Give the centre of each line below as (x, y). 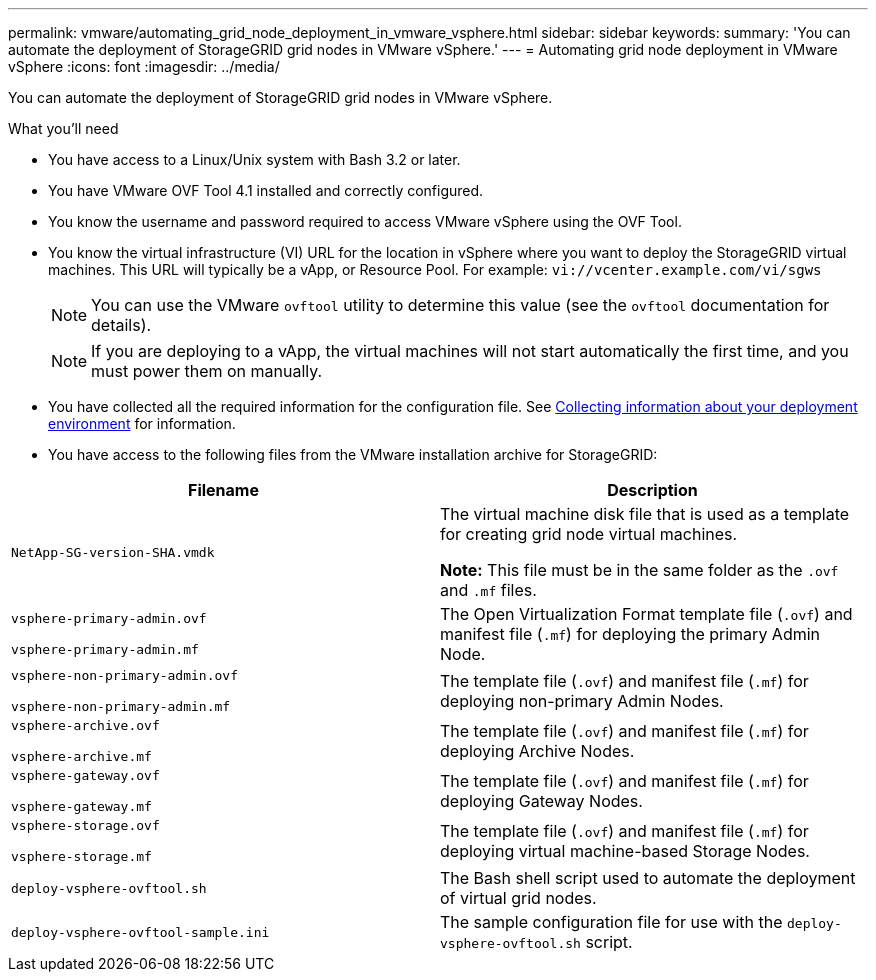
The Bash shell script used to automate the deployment (648, 878)
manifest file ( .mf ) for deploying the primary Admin (630, 634)
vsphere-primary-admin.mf (105, 649)
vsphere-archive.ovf (85, 725)
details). (121, 325)
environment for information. (142, 423)
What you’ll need (63, 128)
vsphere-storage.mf (81, 856)
